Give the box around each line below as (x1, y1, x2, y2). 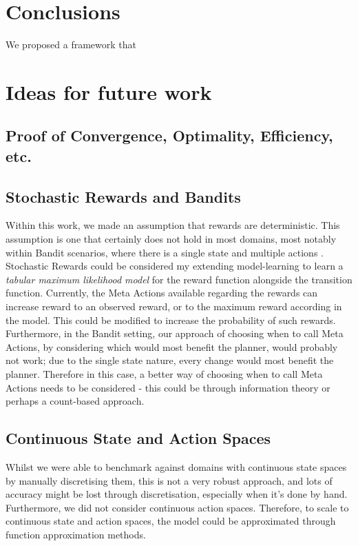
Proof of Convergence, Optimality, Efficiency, (6, 125, 333, 146)
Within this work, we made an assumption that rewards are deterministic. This (6, 218, 340, 232)
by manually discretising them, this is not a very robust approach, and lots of (6, 473, 333, 487)
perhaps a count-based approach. (6, 394, 145, 408)
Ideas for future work (6, 77, 212, 105)
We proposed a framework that (6, 37, 136, 52)
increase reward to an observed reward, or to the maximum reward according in (6, 299, 342, 314)
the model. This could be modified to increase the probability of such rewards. (6, 312, 336, 327)
